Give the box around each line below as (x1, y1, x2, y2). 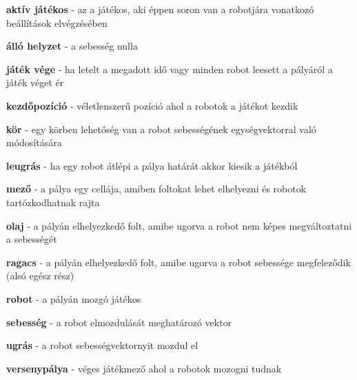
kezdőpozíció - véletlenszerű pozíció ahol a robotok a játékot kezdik (6, 98, 298, 112)
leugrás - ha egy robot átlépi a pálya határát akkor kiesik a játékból (6, 158, 298, 172)
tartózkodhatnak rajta (6, 194, 100, 209)
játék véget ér (6, 75, 64, 90)
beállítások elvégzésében (6, 15, 108, 30)
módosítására (6, 135, 62, 150)
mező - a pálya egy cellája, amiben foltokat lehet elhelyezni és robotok (6, 181, 307, 196)
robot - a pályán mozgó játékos (6, 291, 141, 306)
